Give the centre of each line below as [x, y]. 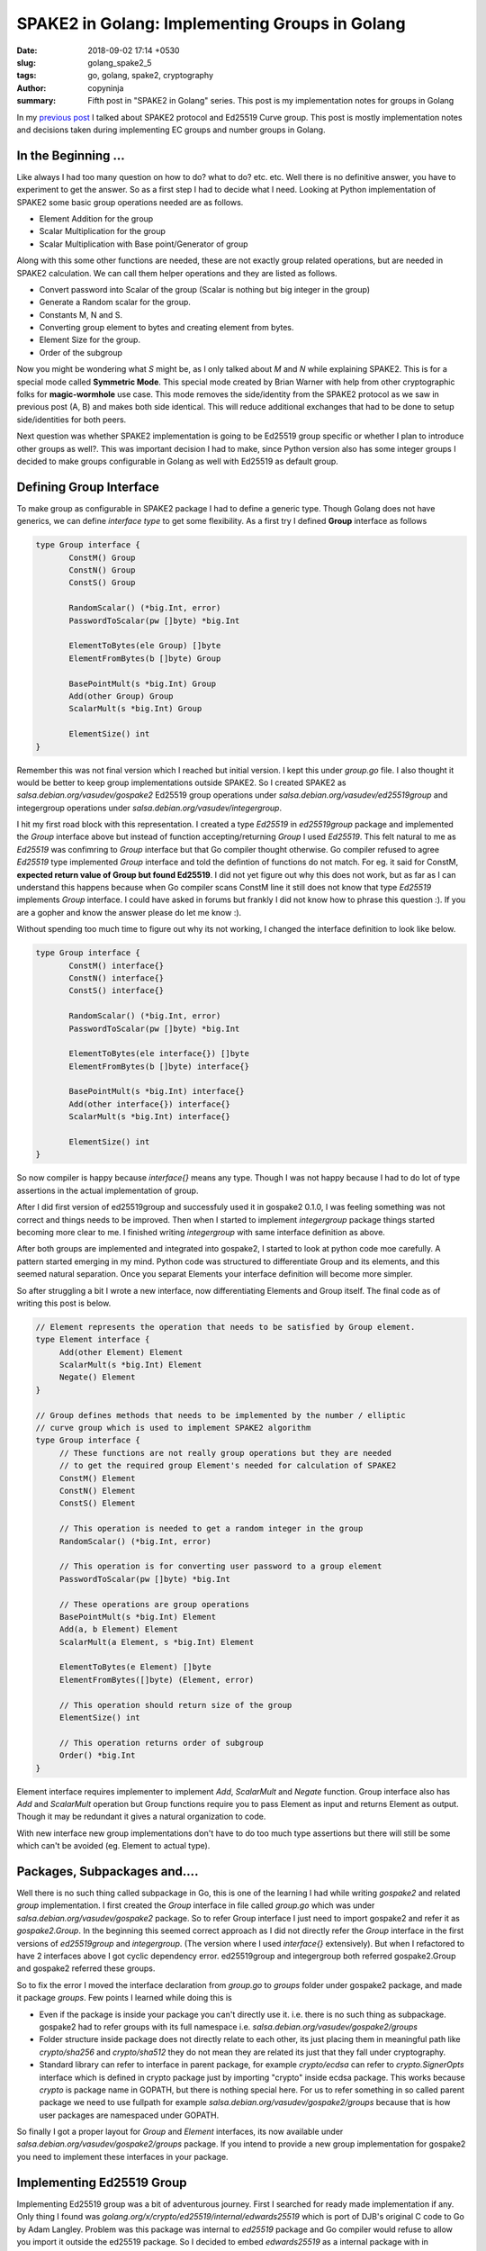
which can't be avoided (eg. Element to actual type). [113, 1846]
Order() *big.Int [97, 1755]
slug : [26, 62]
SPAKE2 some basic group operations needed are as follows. [130, 202]
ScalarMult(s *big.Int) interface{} [150, 1117]
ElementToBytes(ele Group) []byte [145, 646]
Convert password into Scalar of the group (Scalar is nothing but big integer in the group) [205, 289]
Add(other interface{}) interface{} [150, 1104]
